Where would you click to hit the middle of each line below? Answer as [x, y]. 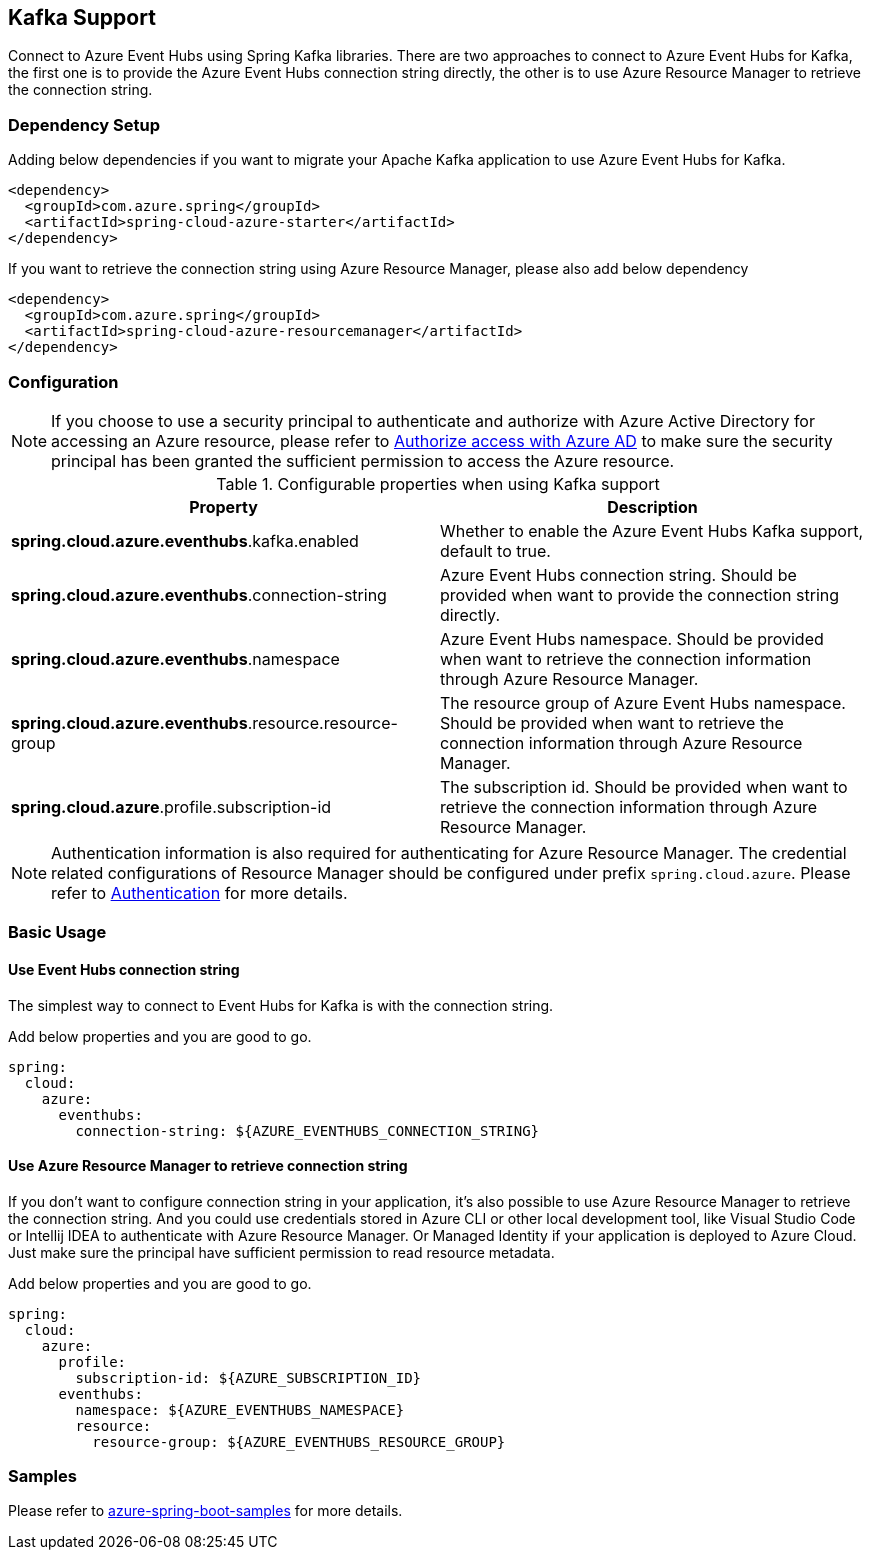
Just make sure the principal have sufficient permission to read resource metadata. [281, 1252]
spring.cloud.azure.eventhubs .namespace [175, 658]
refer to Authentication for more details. [199, 892]
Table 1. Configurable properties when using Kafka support [438, 483]
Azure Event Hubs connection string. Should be [618, 574]
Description [652, 506]
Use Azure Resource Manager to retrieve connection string [208, 1166]
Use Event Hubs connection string [124, 969]
